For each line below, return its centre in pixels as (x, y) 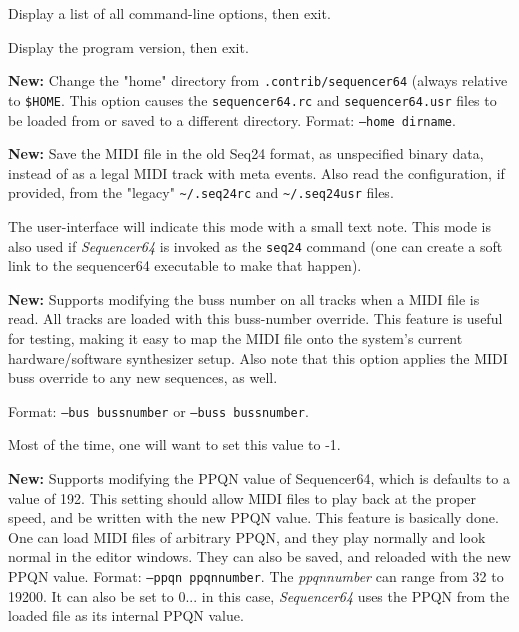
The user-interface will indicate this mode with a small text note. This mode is (250, 226)
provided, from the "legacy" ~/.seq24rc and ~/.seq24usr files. (201, 192)
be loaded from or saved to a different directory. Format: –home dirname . (232, 119)
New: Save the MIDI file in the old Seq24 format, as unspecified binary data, (246, 153)
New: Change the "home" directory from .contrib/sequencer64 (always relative (258, 80)
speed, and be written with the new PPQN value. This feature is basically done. (253, 517)
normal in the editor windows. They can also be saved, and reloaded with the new (259, 556)
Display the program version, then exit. (128, 46)
